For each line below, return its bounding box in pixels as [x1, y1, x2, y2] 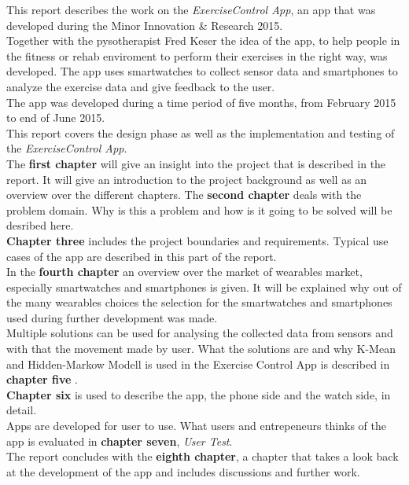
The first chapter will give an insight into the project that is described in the [6, 155, 386, 171]
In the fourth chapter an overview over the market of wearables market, [6, 263, 363, 280]
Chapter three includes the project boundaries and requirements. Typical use [6, 232, 389, 248]
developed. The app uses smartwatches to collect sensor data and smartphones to [6, 63, 398, 79]
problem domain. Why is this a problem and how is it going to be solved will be [6, 201, 392, 218]
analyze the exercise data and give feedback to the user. [6, 78, 275, 94]
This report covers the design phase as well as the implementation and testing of [6, 124, 395, 141]
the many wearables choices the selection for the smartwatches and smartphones [6, 294, 392, 310]
